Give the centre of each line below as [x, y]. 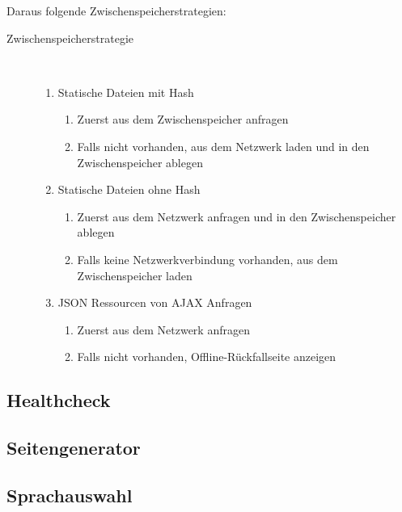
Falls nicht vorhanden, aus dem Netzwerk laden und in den [223, 146]
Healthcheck [59, 400]
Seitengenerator [74, 448]
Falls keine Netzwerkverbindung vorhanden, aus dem [207, 259]
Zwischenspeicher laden [135, 275]
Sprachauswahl [70, 495]
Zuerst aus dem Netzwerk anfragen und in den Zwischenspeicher [237, 216]
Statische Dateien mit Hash [126, 92]
